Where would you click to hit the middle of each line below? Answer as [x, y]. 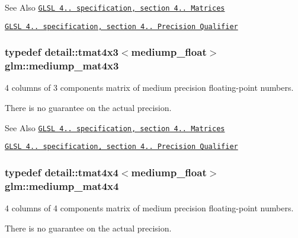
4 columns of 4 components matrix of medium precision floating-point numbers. [149, 208]
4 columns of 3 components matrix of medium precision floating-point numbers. [149, 88]
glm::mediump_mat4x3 [62, 66]
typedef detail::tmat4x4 [62, 172]
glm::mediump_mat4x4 [62, 185]
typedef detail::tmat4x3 [62, 52]
